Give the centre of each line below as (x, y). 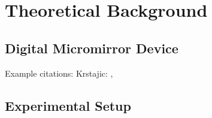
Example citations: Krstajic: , (59, 73)
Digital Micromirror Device (92, 48)
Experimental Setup (68, 105)
